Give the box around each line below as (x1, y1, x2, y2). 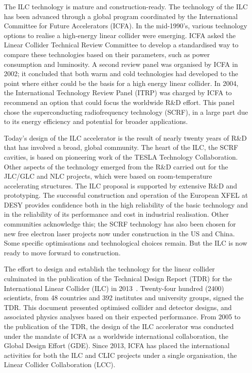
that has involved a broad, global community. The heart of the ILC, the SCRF (4, 142, 238, 152)
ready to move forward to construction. (4, 247, 121, 257)
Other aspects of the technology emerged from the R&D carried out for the (4, 161, 228, 171)
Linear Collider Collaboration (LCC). (4, 359, 115, 370)
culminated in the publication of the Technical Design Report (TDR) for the (4, 273, 232, 284)
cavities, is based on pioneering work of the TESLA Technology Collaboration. (4, 151, 238, 162)
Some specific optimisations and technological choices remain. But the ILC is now (4, 238, 248, 248)
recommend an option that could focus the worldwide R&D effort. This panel (4, 97, 234, 107)
